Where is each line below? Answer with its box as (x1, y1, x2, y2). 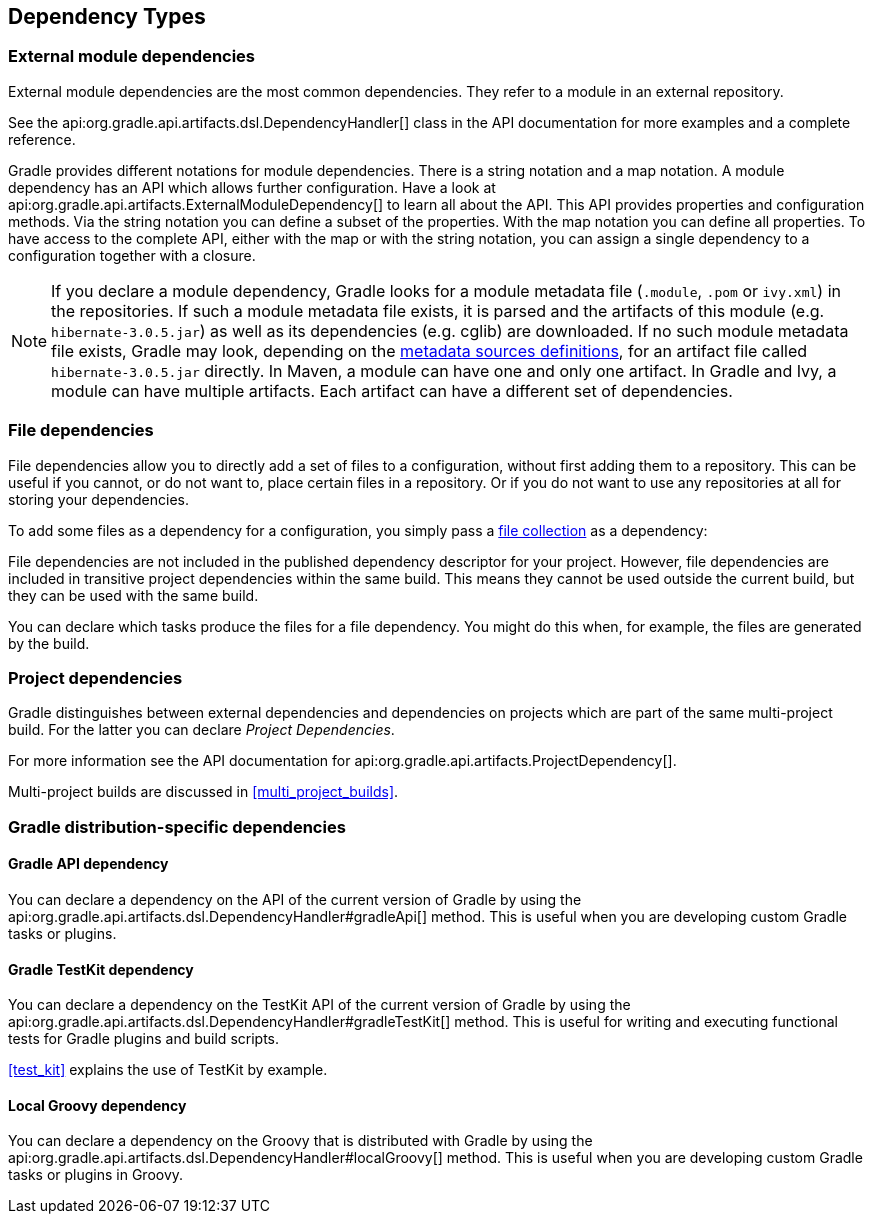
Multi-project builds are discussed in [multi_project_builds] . (8, 783, 399, 801)
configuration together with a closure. (8, 246, 256, 264)
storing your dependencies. (8, 490, 190, 508)
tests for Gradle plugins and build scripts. (8, 1030, 280, 1048)
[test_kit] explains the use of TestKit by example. (8, 1061, 328, 1079)
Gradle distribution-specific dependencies (8, 816, 346, 837)
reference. (8, 130, 76, 148)
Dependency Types (8, 4, 206, 29)
